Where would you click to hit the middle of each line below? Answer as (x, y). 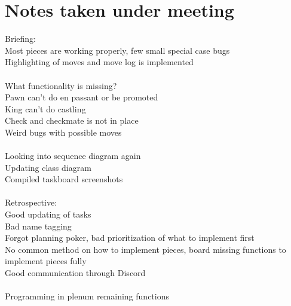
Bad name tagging (38, 226)
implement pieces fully (46, 261)
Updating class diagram (48, 167)
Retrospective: (31, 202)
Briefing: (20, 39)
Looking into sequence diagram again (73, 156)
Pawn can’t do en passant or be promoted (82, 97)
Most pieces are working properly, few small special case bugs (117, 50)
